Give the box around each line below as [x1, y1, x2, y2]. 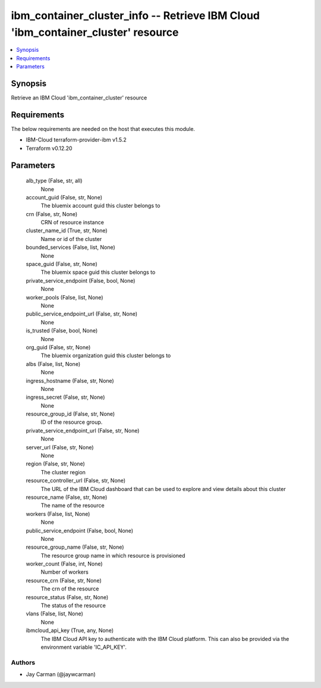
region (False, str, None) [26, 460, 86, 467]
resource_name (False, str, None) [26, 493, 108, 501]
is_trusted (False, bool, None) [26, 327, 98, 334]
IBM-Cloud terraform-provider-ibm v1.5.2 [26, 136, 127, 143]
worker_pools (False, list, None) [26, 293, 103, 301]
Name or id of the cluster [40, 235, 102, 242]
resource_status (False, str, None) [26, 593, 109, 601]
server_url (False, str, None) [26, 443, 95, 451]
